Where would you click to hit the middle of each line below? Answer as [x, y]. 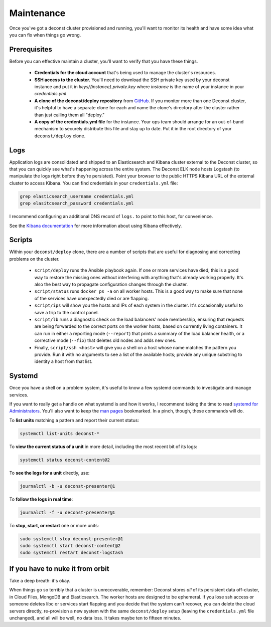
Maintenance [37, 13]
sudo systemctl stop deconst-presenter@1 [72, 539]
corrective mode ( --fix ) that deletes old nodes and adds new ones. [105, 340]
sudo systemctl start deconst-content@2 [70, 546]
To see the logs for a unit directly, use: [49, 473]
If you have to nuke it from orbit [59, 569]
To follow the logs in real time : [41, 499]
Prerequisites [31, 49]
